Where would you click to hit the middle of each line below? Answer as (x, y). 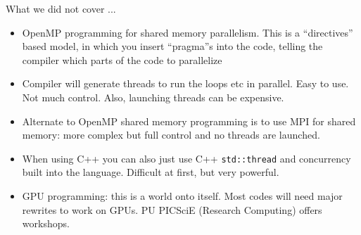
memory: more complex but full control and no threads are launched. (171, 135)
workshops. (46, 223)
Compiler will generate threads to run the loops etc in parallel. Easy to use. (185, 83)
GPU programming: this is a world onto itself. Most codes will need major (182, 196)
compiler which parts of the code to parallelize (122, 59)
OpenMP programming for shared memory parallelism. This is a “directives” (188, 32)
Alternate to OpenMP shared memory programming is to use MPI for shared (189, 121)
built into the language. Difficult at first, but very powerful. (151, 172)
